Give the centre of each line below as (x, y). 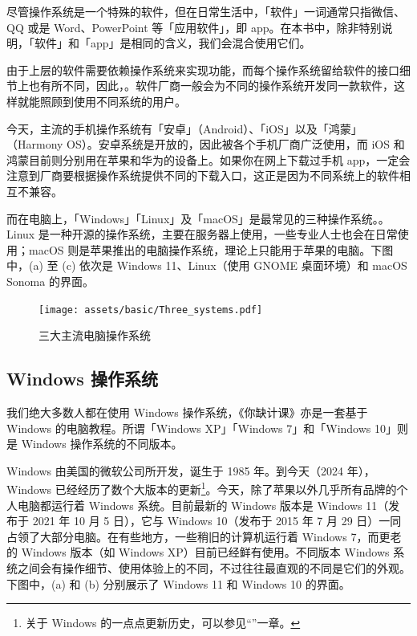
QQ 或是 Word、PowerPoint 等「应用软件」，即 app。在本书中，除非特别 (194, 27)
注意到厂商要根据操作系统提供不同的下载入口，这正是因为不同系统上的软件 (203, 175)
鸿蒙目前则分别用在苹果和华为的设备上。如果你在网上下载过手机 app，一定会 (208, 159)
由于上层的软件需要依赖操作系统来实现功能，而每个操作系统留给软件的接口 (203, 69)
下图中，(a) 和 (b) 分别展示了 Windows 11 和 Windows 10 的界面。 (178, 583)
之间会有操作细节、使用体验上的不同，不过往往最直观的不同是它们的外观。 (214, 567)
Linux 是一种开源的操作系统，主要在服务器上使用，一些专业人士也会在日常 (202, 234)
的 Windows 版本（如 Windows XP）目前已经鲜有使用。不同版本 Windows (198, 552)
